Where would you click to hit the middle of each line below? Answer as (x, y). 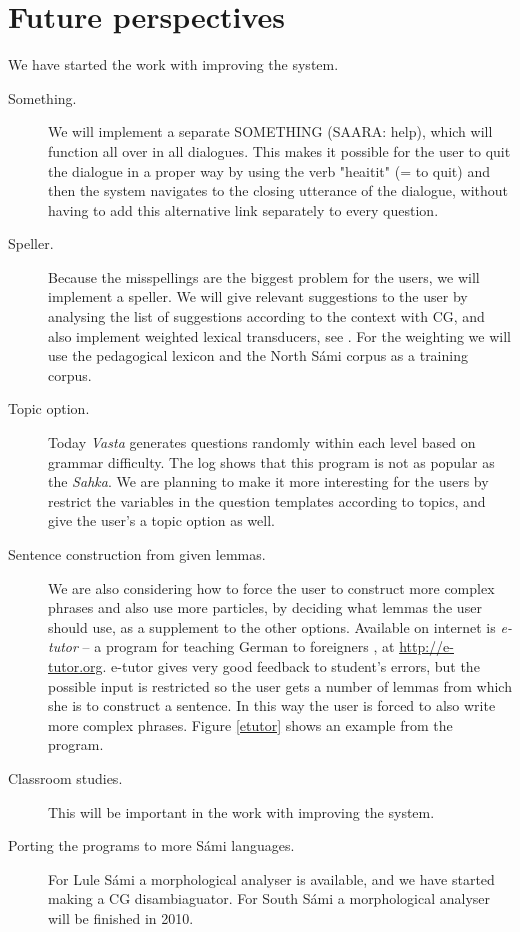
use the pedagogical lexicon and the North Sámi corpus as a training (258, 355)
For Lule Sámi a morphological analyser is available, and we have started (271, 878)
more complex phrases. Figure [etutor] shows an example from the (250, 724)
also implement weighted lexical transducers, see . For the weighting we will (279, 335)
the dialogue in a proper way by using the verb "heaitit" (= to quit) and (269, 170)
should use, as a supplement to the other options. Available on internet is (272, 626)
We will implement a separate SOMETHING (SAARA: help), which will (270, 131)
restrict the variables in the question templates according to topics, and (267, 500)
